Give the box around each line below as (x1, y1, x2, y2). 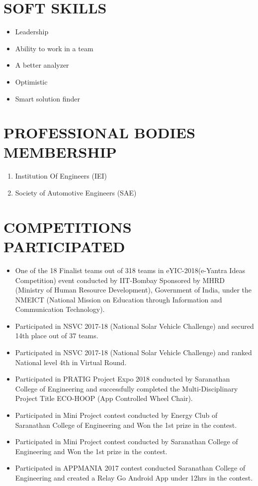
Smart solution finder (15, 93, 80, 103)
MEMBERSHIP (3, 142, 117, 162)
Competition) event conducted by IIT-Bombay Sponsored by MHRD (15, 275, 225, 285)
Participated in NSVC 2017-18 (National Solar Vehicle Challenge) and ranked (15, 347, 252, 358)
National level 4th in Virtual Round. (15, 357, 127, 367)
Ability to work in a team (15, 43, 93, 53)
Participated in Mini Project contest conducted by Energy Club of (15, 410, 218, 420)
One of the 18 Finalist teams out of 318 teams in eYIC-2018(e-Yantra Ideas (15, 265, 245, 275)
